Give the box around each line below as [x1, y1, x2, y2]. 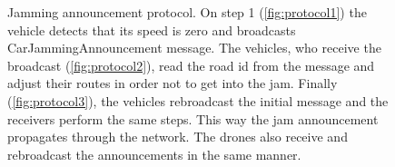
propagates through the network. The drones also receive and [7, 127, 348, 146]
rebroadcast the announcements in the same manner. [7, 144, 301, 163]
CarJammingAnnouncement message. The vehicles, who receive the [7, 38, 381, 57]
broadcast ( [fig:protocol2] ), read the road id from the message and [7, 55, 375, 74]
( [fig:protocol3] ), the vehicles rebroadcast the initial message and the [7, 91, 389, 110]
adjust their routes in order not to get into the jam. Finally [7, 74, 338, 93]
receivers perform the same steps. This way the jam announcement [7, 109, 379, 128]
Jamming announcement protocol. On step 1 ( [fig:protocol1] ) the [7, 3, 367, 21]
